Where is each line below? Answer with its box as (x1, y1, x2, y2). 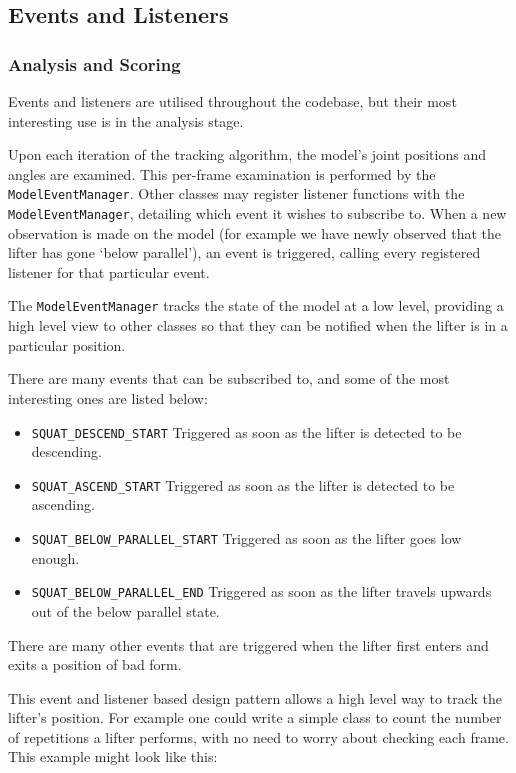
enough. (31, 547, 80, 568)
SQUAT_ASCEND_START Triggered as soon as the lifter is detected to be (31, 474, 455, 495)
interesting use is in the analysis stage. (8, 110, 244, 131)
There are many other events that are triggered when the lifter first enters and (8, 634, 489, 655)
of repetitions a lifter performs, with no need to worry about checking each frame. (8, 726, 509, 747)
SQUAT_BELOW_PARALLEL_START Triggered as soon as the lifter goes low (31, 528, 462, 548)
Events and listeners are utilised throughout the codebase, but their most (8, 91, 457, 111)
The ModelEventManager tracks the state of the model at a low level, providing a (8, 295, 504, 316)
